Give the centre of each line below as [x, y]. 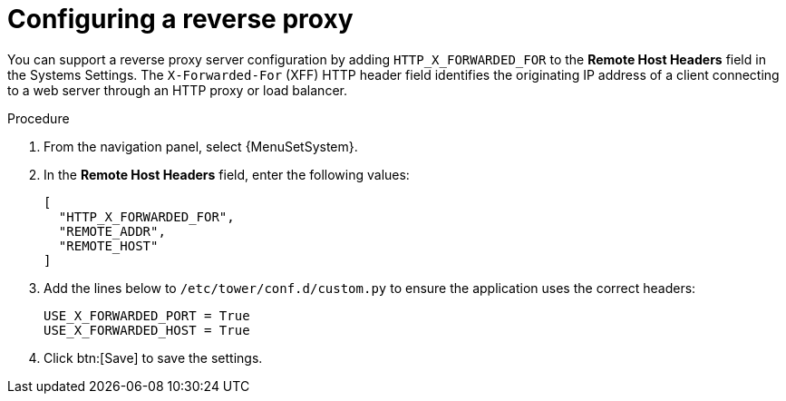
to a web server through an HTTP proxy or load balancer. [177, 90]
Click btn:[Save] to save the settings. [153, 357]
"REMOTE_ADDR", [112, 231]
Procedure [39, 118]
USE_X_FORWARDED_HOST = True [147, 330]
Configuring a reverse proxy [180, 19]
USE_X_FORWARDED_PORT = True [147, 315]
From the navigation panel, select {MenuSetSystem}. [201, 146]
